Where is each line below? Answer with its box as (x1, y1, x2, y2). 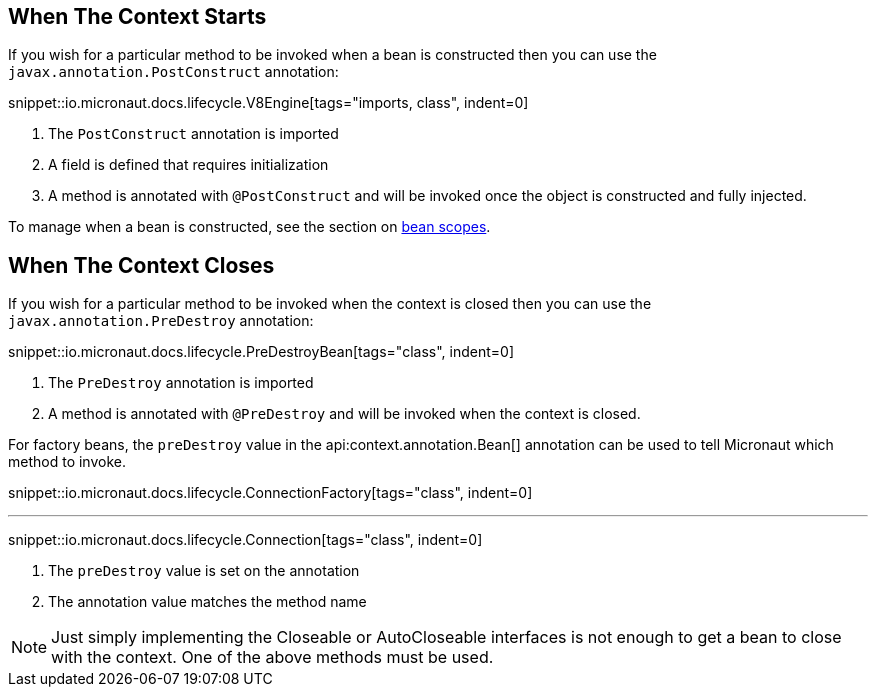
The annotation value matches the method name (48, 593, 367, 611)
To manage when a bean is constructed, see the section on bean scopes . (8, 218, 491, 236)
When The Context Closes (8, 252, 275, 278)
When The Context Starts (8, 4, 267, 29)
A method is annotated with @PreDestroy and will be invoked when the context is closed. (48, 405, 641, 423)
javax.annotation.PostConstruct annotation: (8, 63, 339, 81)
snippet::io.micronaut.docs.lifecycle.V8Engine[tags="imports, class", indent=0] (8, 94, 529, 112)
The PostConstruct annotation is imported (48, 125, 339, 143)
